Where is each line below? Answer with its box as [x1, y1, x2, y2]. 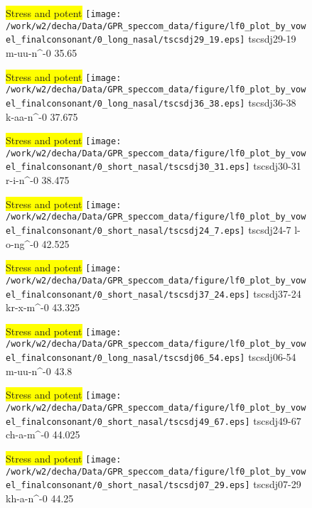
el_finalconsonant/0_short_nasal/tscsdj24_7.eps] [6, 226, 245, 236]
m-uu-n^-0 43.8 [6, 363, 72, 378]
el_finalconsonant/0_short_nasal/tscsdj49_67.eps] [6, 416, 250, 427]
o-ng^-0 [6, 236, 38, 251]
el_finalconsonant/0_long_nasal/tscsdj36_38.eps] [6, 98, 245, 109]
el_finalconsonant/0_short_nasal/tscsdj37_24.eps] [6, 289, 250, 300]
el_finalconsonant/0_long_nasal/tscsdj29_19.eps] [6, 35, 245, 45]
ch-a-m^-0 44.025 [6, 427, 80, 442]
